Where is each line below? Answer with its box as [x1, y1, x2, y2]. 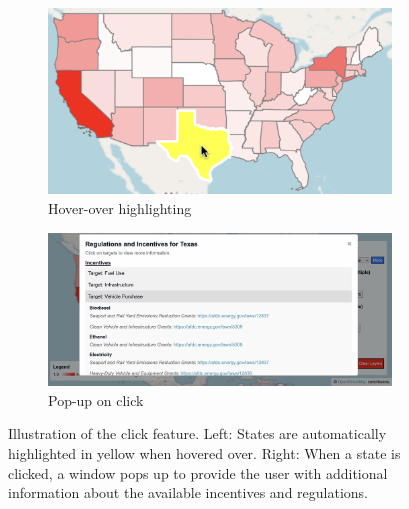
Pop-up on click [48, 389, 144, 410]
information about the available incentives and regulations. [8, 482, 368, 503]
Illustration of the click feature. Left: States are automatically [8, 423, 387, 444]
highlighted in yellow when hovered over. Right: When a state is [8, 442, 401, 463]
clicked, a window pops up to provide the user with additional [8, 462, 388, 483]
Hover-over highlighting [48, 198, 192, 219]
